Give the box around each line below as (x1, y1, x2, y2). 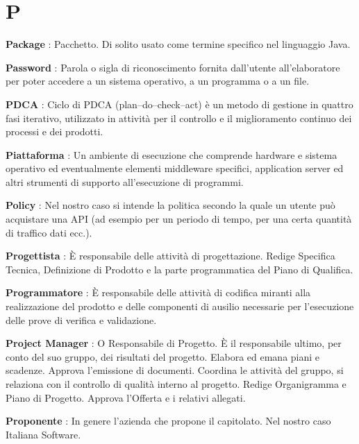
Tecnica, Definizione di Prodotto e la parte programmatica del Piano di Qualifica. (6, 262, 353, 276)
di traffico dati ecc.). (6, 225, 92, 239)
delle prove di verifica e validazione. (6, 312, 157, 327)
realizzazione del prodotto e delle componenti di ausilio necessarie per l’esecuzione (6, 299, 354, 314)
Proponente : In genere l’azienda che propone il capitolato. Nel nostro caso (6, 413, 331, 428)
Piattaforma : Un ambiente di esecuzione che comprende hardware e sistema (6, 147, 337, 162)
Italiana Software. (6, 427, 81, 441)
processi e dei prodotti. (6, 124, 103, 139)
